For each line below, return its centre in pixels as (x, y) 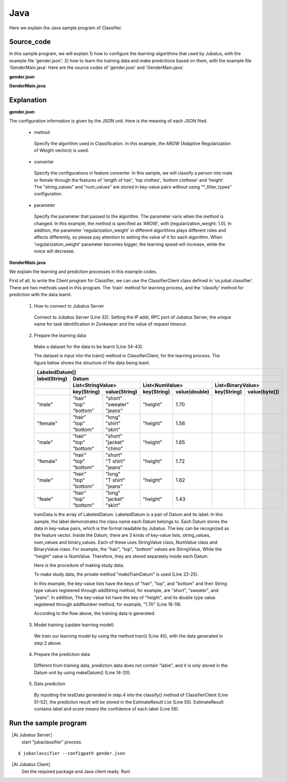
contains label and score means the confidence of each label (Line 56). (107, 709)
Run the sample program (48, 723)
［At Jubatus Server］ (32, 735)
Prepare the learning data (60, 335)
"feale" (45, 499)
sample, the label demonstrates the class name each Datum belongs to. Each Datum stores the (131, 521)
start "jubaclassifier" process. (52, 742)
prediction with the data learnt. (40, 295)
